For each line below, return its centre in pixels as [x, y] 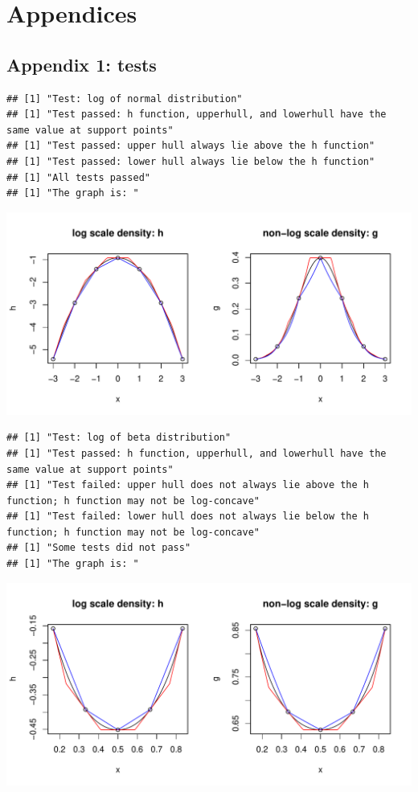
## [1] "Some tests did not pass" [99, 548]
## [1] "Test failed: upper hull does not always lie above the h [188, 485]
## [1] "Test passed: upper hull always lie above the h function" [191, 146]
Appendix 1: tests [82, 64]
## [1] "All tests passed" [78, 177]
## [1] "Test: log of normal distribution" [125, 98]
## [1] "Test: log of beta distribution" [119, 438]
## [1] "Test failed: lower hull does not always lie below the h [188, 517]
